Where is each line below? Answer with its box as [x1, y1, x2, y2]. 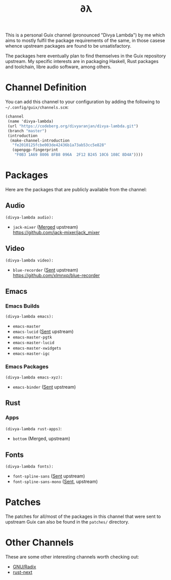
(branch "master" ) [7, 128, 47, 133]
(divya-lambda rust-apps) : [5, 426, 62, 432]
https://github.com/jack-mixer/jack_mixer [12, 229, 100, 235]
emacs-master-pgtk [12, 335, 52, 340]
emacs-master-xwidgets [12, 346, 61, 351]
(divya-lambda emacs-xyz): [5, 375, 63, 380]
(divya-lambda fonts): [5, 464, 54, 469]
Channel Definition [5, 82, 87, 93]
